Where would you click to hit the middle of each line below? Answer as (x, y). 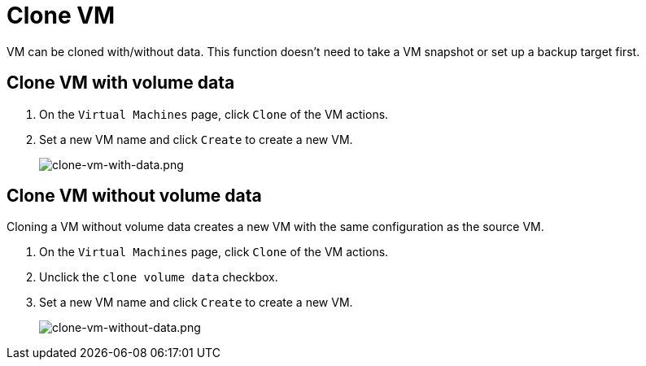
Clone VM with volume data (121, 83)
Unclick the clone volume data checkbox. (159, 277)
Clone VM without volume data (134, 196)
